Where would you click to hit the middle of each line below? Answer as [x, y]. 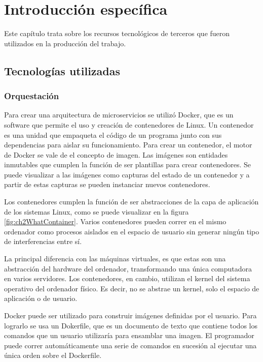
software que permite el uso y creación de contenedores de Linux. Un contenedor [129, 124]
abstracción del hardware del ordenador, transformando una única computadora [128, 268]
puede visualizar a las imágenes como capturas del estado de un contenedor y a [127, 174]
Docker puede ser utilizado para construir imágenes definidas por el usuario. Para [130, 315]
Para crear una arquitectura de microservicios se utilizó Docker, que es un [119, 115]
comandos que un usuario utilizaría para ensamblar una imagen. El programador [129, 335]
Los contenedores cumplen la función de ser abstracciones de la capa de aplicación [131, 202]
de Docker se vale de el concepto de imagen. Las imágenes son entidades [116, 154]
